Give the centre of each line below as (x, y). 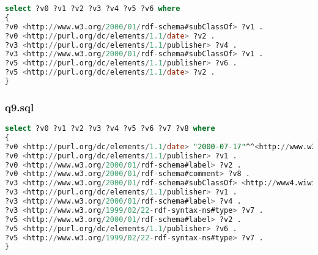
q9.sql (20, 107)
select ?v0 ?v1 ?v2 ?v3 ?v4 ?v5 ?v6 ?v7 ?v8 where (110, 129)
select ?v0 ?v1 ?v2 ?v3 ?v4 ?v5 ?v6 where (93, 9)
